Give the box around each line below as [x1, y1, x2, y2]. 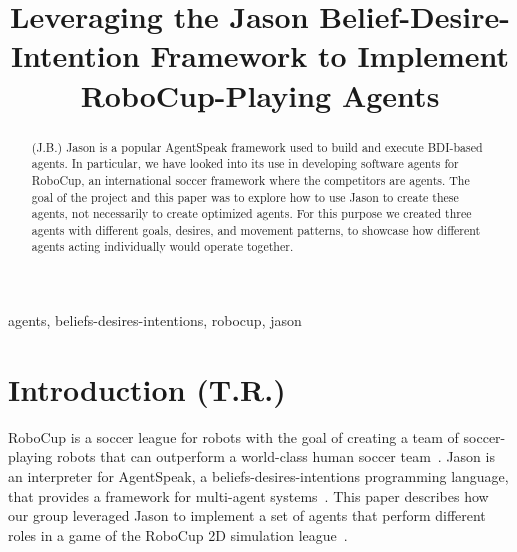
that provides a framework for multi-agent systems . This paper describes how [8, 485, 489, 506]
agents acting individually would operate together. [31, 238, 294, 255]
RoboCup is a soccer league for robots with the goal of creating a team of [8, 426, 459, 447]
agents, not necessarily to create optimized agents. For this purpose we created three [31, 205, 472, 222]
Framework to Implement [150, 35, 510, 76]
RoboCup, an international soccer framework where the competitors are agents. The [31, 171, 470, 188]
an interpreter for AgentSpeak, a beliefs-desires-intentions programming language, [8, 466, 509, 487]
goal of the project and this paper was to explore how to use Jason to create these [31, 188, 459, 205]
